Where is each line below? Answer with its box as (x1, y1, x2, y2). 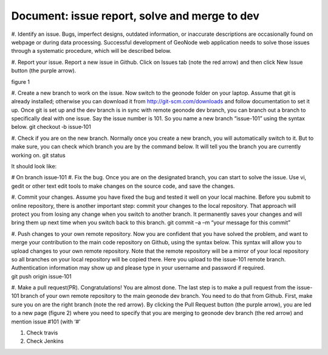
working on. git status (11, 151, 66, 159)
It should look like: (11, 163, 57, 170)
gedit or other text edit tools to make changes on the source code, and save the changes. (11, 182, 235, 190)
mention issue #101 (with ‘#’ (11, 318, 81, 325)
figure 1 (11, 78, 30, 85)
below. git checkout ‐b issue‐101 (11, 123, 91, 131)
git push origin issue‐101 (11, 272, 72, 280)
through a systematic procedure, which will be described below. (11, 47, 172, 55)
